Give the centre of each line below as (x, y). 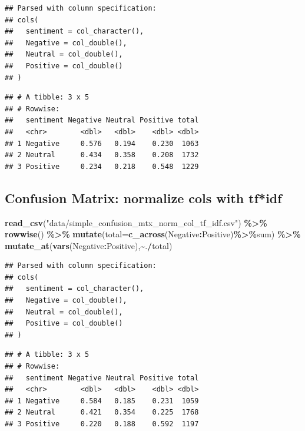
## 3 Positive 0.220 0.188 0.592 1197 (102, 424)
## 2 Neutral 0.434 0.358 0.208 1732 (102, 155)
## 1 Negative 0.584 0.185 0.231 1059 (102, 401)
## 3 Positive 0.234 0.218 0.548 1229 (102, 166)
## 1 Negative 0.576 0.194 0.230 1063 (102, 143)
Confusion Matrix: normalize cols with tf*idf (143, 198)
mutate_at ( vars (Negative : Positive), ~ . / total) (89, 245)
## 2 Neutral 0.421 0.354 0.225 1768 (102, 412)
